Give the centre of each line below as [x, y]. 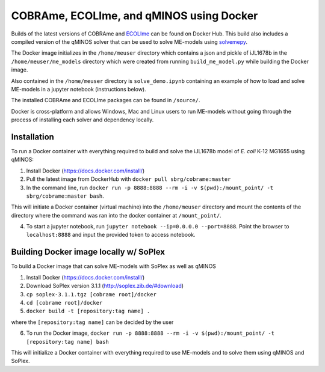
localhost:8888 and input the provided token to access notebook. [111, 235]
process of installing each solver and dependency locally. [82, 120]
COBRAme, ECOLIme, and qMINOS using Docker [135, 16]
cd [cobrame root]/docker [64, 303]
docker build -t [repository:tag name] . [88, 311]
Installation [32, 137]
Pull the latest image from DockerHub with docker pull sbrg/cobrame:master [128, 179]
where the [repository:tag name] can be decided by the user [92, 322]
